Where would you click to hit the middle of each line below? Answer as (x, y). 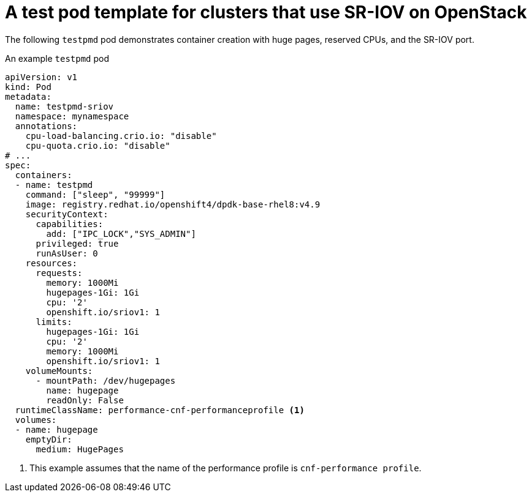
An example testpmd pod (57, 58)
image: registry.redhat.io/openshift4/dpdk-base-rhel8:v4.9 (173, 204)
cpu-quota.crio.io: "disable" (98, 145)
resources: (51, 263)
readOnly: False (85, 400)
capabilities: (70, 224)
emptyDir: (49, 439)
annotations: (46, 126)
